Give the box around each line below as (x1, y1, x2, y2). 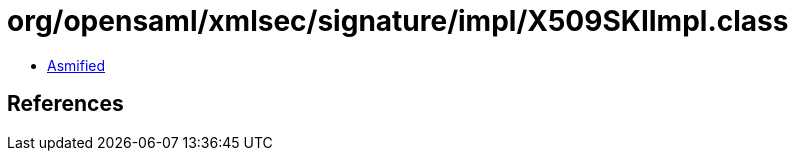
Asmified (47, 56, 106, 74)
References (7, 91, 124, 117)
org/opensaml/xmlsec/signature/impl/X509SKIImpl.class (7, 4, 789, 38)
